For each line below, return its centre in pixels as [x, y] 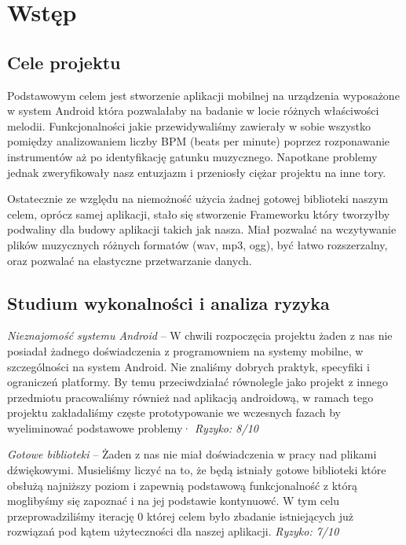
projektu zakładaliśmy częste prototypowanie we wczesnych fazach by [174, 412]
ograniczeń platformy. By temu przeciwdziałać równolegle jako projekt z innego [198, 382]
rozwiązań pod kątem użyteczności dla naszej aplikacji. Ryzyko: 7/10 [173, 531]
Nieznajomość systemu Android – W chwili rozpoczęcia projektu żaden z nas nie [200, 335]
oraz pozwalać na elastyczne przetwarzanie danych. [130, 260]
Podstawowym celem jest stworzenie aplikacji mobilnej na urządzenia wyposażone [203, 95]
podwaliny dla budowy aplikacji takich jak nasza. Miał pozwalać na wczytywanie [202, 229]
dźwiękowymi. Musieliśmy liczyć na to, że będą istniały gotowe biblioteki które [197, 470]
